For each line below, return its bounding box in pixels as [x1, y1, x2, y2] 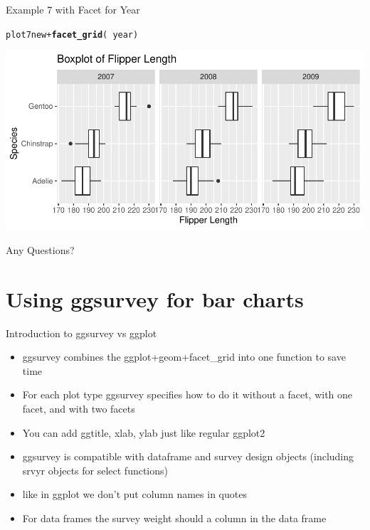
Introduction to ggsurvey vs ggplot [6, 325, 157, 340]
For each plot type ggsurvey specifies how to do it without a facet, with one [22, 387, 353, 402]
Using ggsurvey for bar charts [6, 284, 304, 313]
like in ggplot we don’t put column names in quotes [22, 487, 247, 502]
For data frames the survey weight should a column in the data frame [22, 510, 327, 525]
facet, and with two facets [22, 401, 135, 415]
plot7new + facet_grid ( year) [6, 29, 139, 40]
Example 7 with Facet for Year [6, 2, 140, 16]
